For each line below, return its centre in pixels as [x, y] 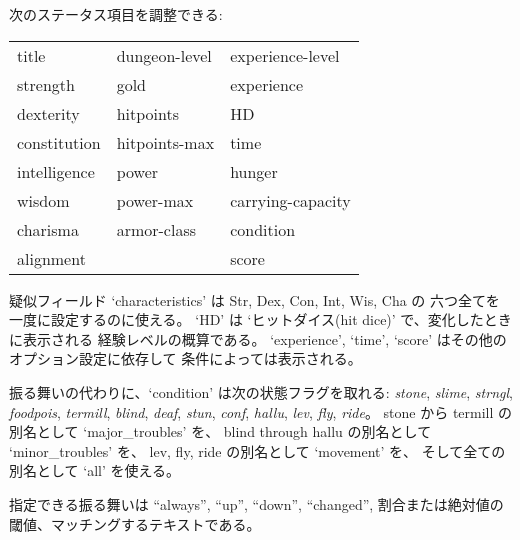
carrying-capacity [290, 200]
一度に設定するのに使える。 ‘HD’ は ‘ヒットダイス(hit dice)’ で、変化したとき [260, 319]
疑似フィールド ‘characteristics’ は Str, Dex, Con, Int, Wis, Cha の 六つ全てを [254, 299]
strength [46, 84]
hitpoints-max [165, 142]
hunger [254, 171]
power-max [155, 200]
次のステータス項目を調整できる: [116, 14]
